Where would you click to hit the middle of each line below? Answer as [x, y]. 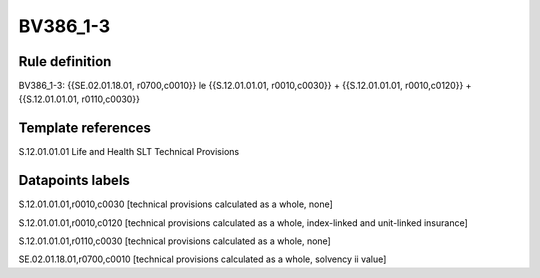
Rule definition [65, 61]
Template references [85, 128]
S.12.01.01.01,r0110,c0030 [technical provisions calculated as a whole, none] [175, 241]
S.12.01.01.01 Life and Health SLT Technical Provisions [129, 152]
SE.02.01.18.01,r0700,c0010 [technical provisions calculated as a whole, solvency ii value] [202, 259]
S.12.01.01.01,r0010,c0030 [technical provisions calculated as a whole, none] [176, 204]
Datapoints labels [74, 180]
